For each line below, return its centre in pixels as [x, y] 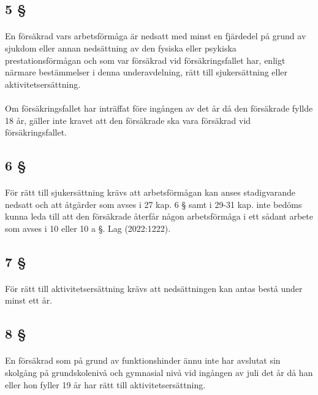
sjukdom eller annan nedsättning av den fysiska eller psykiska [121, 48]
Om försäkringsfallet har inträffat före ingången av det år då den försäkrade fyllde [159, 108]
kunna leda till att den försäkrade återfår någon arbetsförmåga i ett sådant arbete [159, 216]
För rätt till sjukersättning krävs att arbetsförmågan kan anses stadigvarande [150, 192]
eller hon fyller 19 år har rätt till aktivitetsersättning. [105, 384]
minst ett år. [29, 300]
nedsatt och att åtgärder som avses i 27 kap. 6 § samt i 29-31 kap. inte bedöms [153, 204]
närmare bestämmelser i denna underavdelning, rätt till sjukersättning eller [146, 72]
